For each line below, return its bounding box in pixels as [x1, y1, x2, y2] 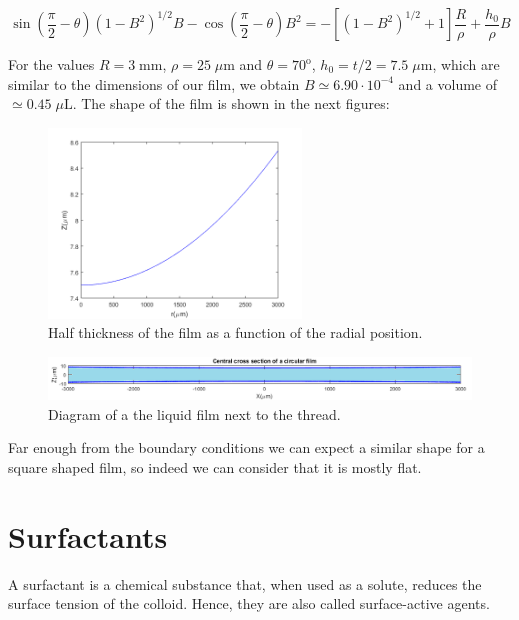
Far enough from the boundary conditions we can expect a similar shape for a [8, 437, 485, 458]
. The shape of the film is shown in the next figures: [72, 93, 390, 114]
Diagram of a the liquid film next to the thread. [48, 403, 341, 424]
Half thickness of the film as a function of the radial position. [48, 322, 423, 343]
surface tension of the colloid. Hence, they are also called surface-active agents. [8, 593, 490, 614]
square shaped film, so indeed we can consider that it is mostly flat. [8, 457, 422, 477]
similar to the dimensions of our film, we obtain [8, 73, 300, 94]
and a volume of [398, 73, 498, 94]
